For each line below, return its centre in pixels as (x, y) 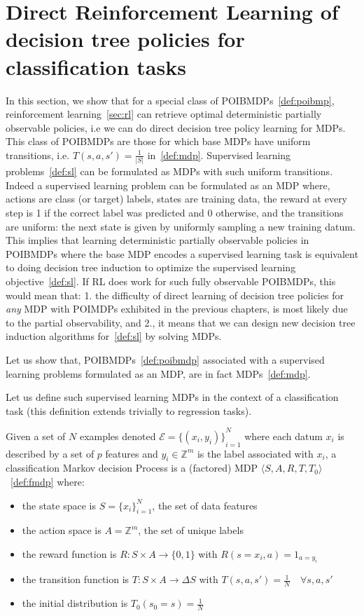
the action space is (62, 530)
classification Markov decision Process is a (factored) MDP (132, 468)
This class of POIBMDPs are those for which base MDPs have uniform (158, 141)
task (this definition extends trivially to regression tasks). (129, 410)
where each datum (283, 436)
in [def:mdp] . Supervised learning (219, 155)
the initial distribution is (75, 603)
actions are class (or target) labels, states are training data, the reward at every (177, 199)
